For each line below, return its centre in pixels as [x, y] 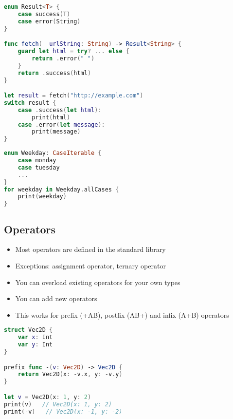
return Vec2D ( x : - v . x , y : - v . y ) [70, 374]
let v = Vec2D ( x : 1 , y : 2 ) [48, 397]
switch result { [30, 103]
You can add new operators [56, 298]
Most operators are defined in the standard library [90, 249]
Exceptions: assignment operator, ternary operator [90, 265]
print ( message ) [56, 132]
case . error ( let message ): [61, 124]
